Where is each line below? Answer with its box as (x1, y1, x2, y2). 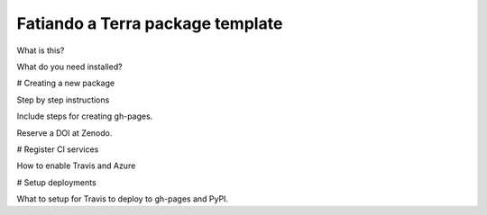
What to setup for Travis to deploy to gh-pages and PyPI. (16, 193, 229, 204)
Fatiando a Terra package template (16, 13, 283, 33)
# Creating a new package (16, 77, 115, 89)
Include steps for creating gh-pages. (16, 111, 153, 121)
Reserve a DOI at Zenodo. (16, 127, 113, 139)
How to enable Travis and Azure (16, 160, 136, 171)
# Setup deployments (16, 176, 96, 188)
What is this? (16, 45, 65, 56)
